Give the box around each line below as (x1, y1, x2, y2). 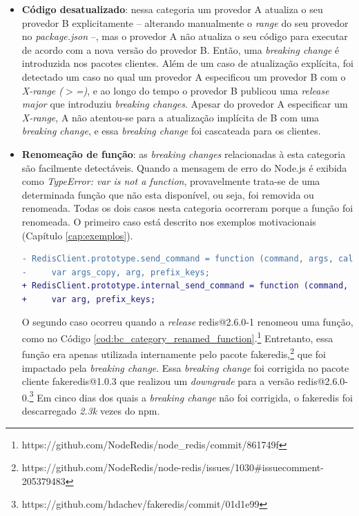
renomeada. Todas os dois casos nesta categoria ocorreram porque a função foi (21, 201, 353, 215)
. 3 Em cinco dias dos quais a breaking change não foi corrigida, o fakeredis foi (26, 388, 353, 404)
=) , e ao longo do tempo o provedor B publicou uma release (75, 83, 329, 97)
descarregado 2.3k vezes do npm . (21, 404, 160, 417)
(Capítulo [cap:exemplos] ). (21, 228, 133, 242)
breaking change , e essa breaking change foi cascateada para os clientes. (21, 123, 321, 138)
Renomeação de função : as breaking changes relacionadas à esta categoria (21, 146, 346, 161)
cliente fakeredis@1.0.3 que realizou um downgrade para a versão (21, 374, 295, 388)
